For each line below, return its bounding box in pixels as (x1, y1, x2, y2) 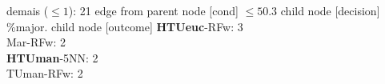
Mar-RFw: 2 (6, 34, 66, 50)
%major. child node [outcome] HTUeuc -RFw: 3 (6, 18, 243, 34)
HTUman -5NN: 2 (6, 49, 98, 66)
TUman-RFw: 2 (6, 65, 83, 82)
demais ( (6, 2, 49, 18)
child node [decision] (280, 2, 380, 18)
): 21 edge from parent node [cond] (68, 2, 239, 18)
